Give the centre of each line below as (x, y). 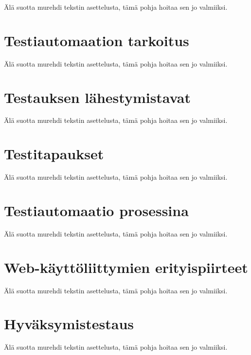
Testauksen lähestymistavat (97, 97)
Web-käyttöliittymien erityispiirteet (126, 267)
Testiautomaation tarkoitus (97, 40)
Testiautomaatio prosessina (96, 210)
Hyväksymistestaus (69, 324)
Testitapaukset (54, 154)
